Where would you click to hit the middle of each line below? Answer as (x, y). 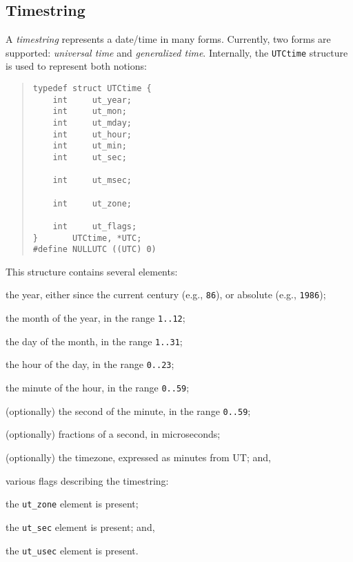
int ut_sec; (90, 157)
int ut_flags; (95, 226)
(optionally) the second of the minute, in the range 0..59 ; (128, 410)
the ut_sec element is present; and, (80, 526)
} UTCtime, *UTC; (87, 238)
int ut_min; (90, 146)
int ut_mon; (90, 112)
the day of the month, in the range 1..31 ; (94, 341)
